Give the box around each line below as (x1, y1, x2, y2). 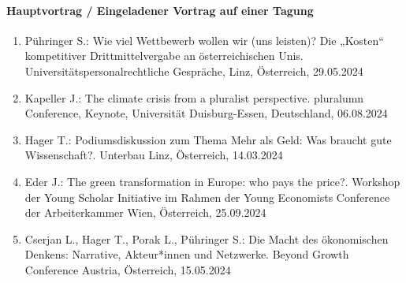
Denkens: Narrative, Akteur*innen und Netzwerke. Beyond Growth (24, 246, 349, 263)
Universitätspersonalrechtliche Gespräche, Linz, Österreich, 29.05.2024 (24, 62, 363, 79)
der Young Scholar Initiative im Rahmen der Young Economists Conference (24, 188, 390, 205)
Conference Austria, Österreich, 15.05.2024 (24, 261, 231, 277)
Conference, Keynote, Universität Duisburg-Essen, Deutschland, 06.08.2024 (24, 105, 388, 121)
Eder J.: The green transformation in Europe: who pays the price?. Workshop (24, 173, 400, 189)
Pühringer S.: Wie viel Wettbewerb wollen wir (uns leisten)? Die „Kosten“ (24, 32, 384, 48)
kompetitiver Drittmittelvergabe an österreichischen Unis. (24, 47, 304, 64)
